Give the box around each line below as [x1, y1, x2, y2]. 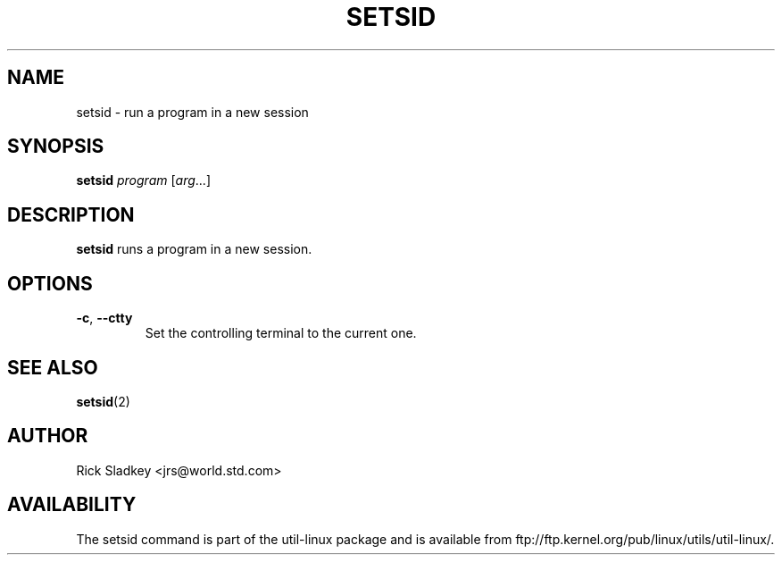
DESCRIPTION [7, 203, 135, 226]
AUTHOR [7, 424, 88, 448]
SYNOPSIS [7, 135, 104, 158]
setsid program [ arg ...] [76, 172, 212, 189]
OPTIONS [7, 272, 93, 295]
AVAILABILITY [7, 493, 137, 516]
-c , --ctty [76, 310, 133, 326]
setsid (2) [76, 393, 130, 409]
